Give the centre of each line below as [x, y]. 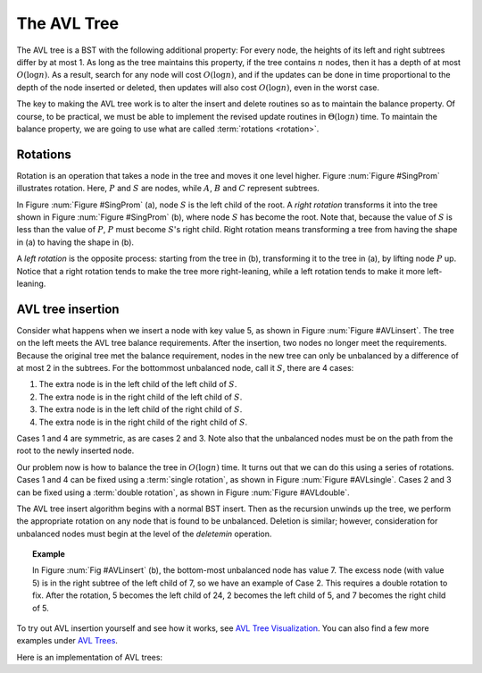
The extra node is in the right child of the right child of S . [143, 422]
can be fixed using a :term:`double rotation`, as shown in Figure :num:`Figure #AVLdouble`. [183, 492]
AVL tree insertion [68, 309]
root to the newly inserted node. [75, 450]
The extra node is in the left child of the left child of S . [138, 384]
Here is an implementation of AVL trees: [90, 657]
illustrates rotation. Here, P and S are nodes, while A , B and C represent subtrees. [168, 189]
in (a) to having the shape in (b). [75, 242]
